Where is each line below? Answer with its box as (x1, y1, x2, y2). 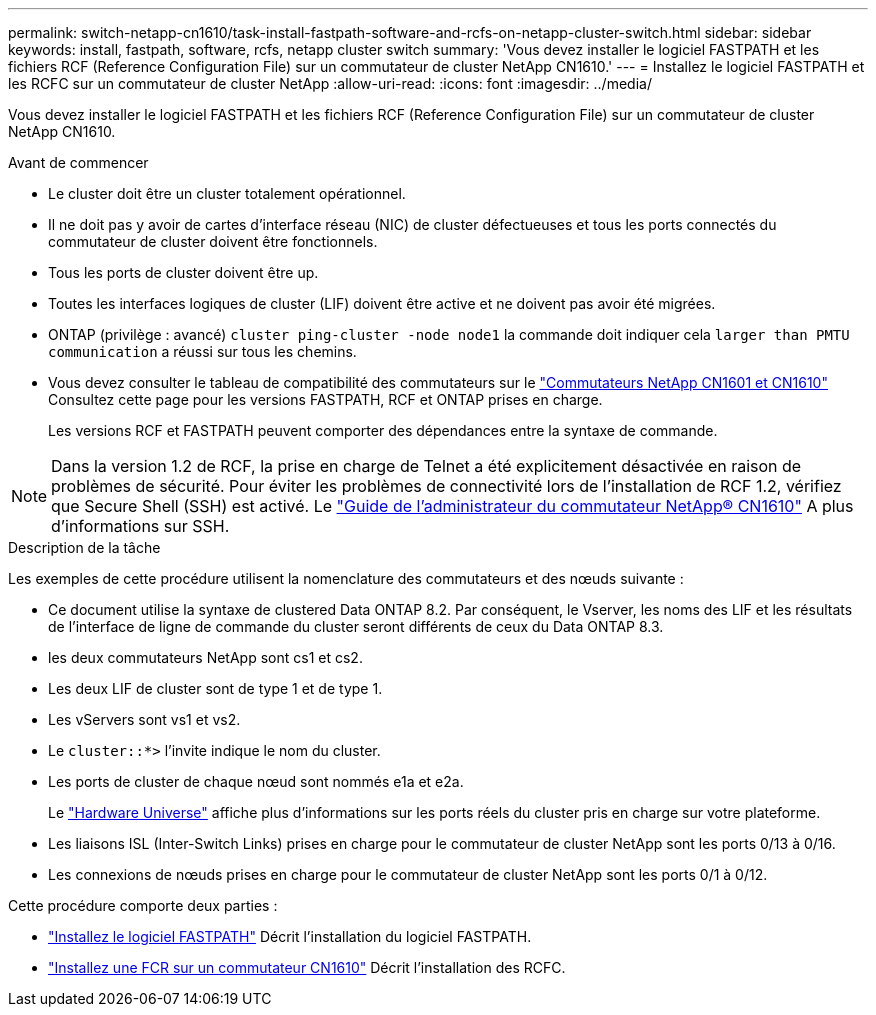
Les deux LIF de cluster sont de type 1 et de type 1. (48, 680, 383, 697)
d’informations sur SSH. (51, 516, 230, 536)
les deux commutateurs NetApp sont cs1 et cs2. (48, 649, 363, 666)
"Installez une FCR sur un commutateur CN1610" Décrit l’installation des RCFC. (48, 959, 566, 976)
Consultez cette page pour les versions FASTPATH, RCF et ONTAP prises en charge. (48, 391, 603, 408)
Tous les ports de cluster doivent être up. (48, 264, 319, 281)
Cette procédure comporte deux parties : (8, 897, 278, 914)
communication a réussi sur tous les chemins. (48, 343, 357, 360)
